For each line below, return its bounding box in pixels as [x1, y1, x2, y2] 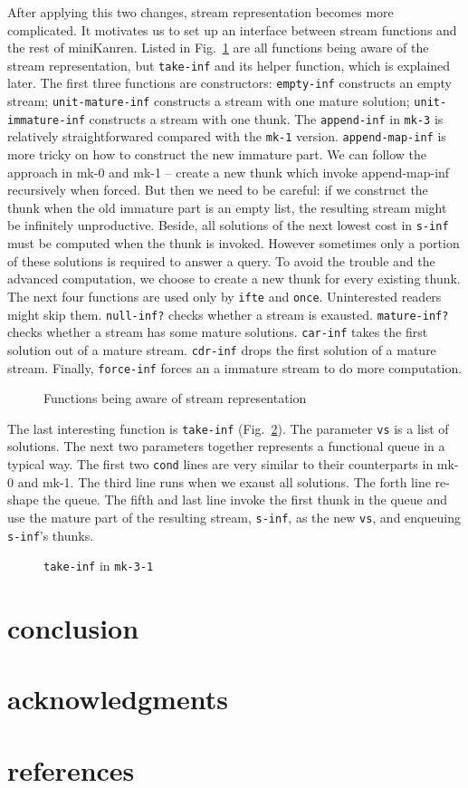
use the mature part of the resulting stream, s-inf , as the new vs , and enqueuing [7, 507, 461, 526]
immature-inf [7, 113, 85, 127]
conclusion [7, 610, 139, 646]
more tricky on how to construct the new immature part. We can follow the [7, 145, 427, 164]
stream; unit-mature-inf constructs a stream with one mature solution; [7, 91, 410, 111]
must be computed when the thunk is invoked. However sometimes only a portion [7, 234, 460, 253]
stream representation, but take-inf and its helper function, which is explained [7, 55, 451, 74]
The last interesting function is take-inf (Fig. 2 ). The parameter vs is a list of [7, 418, 449, 437]
